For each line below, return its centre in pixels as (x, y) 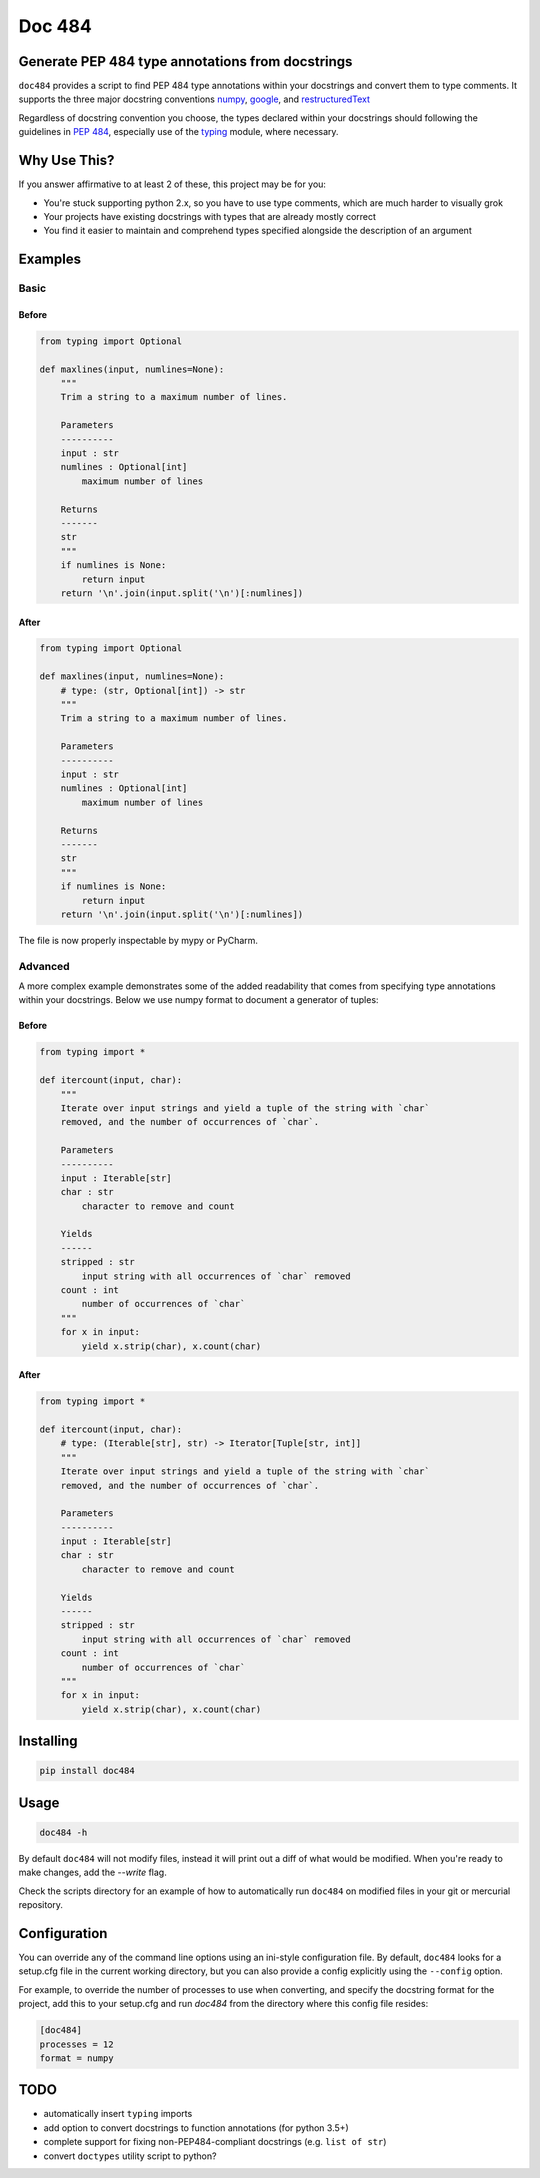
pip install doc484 (87, 1771)
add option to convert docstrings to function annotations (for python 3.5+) (196, 2127)
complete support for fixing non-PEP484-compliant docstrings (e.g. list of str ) (215, 2142)
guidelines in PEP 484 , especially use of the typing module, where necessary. (178, 132)
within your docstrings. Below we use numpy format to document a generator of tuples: (198, 1000)
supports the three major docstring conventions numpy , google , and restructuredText (194, 99)
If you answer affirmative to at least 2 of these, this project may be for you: (172, 184)
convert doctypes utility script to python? (130, 2156)
